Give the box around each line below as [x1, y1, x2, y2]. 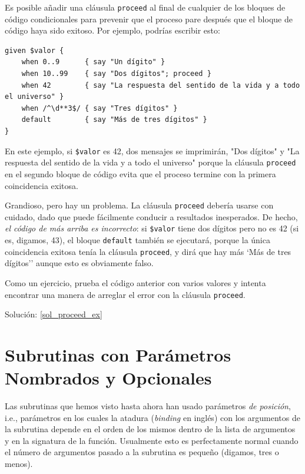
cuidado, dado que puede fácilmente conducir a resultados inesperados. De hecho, [5, 210, 298, 223]
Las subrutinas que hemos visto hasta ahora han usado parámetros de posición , [5, 400, 291, 412]
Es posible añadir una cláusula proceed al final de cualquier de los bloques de [5, 1, 286, 13]
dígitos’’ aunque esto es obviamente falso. [5, 257, 154, 269]
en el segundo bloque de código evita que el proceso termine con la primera [5, 167, 276, 180]
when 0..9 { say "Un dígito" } [21, 58, 165, 67]
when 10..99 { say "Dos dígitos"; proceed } [21, 69, 211, 78]
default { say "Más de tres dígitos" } [21, 115, 207, 124]
